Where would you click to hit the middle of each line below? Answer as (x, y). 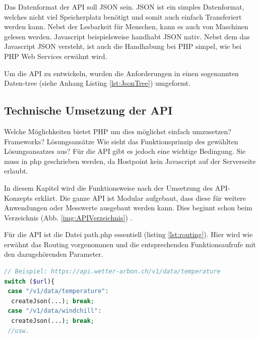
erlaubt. (16, 171)
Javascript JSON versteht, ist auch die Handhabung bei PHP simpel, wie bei (123, 46)
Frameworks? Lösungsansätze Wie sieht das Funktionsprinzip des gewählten (121, 141)
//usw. (19, 331)
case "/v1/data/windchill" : (55, 311)
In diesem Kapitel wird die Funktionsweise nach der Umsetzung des (109, 187)
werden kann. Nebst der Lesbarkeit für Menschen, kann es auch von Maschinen (126, 26)
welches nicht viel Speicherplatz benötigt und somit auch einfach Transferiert (123, 16)
